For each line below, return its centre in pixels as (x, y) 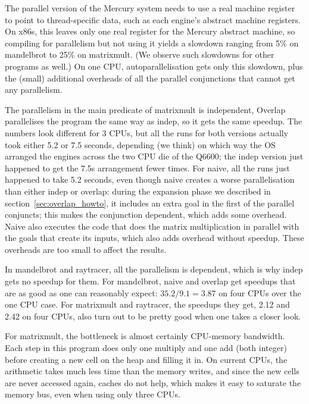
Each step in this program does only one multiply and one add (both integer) (146, 348)
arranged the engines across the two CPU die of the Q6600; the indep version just (154, 156)
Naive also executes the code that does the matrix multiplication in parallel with (152, 226)
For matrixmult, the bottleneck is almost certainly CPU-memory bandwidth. (145, 336)
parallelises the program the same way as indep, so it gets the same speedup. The (154, 121)
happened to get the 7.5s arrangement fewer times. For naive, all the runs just (147, 167)
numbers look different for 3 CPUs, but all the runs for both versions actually (147, 132)
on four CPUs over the (260, 292)
